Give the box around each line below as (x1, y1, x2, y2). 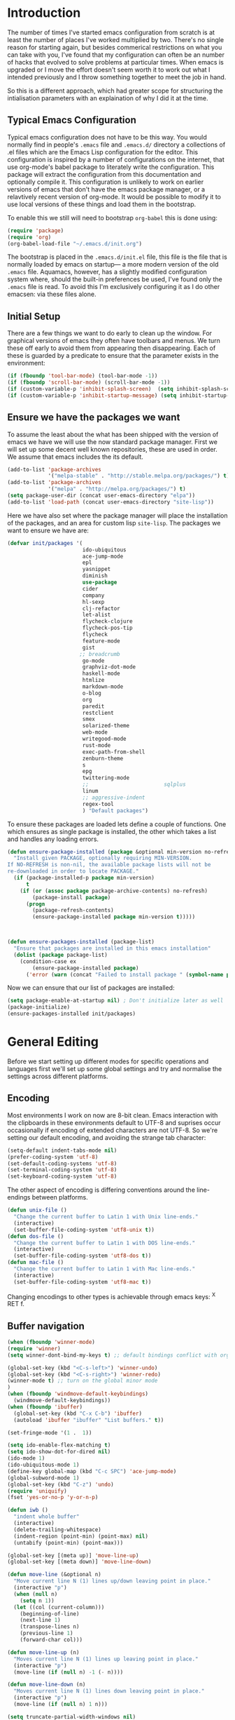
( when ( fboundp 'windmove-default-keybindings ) (7, 1390, 149, 1397)
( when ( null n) (13, 1590, 58, 1597)
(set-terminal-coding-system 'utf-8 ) (7, 1167, 117, 1174)
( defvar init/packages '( (7, 539, 83, 546)
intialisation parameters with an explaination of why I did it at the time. (7, 93, 208, 102)
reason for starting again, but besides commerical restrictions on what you (7, 43, 222, 51)
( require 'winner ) (7, 1345, 61, 1352)
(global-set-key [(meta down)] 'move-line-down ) (7, 1559, 152, 1566)
